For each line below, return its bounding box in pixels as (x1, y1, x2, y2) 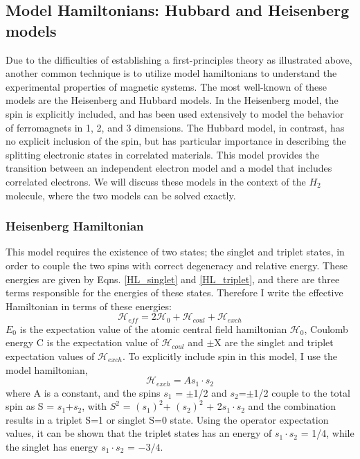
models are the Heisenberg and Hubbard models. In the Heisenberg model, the (6, 93, 339, 107)
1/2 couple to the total (253, 385, 350, 399)
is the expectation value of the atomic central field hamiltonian (19, 321, 287, 336)
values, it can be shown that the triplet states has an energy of (6, 426, 272, 440)
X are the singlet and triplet (214, 335, 334, 350)
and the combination (248, 399, 336, 413)
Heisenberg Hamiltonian (6, 217, 144, 235)
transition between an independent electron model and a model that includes (6, 161, 332, 175)
